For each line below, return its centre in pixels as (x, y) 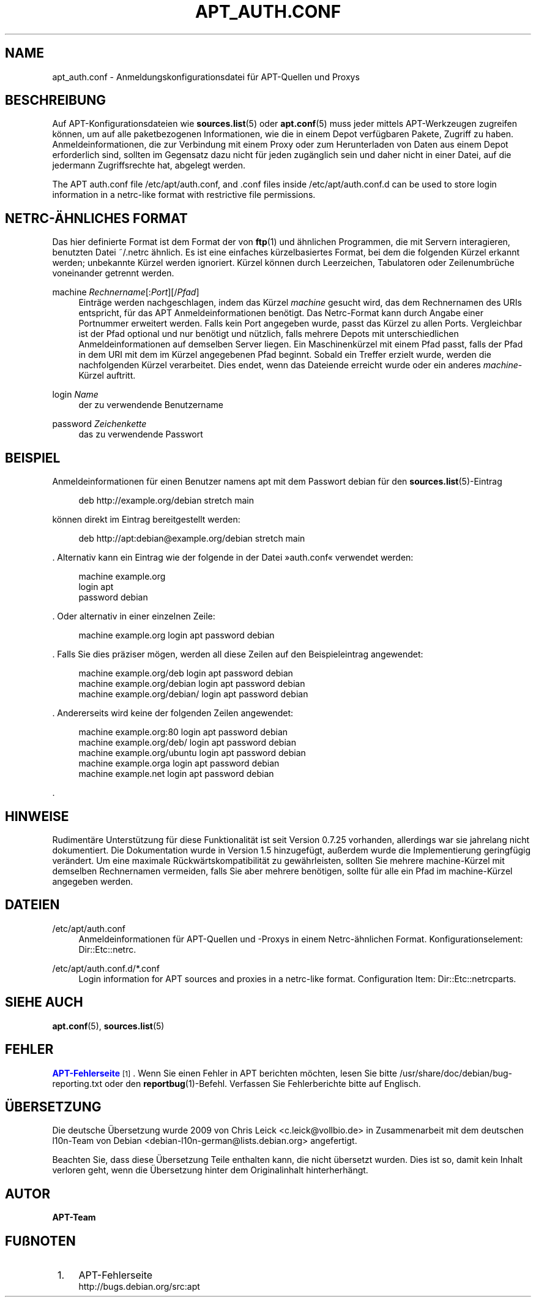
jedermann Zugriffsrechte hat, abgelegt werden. (149, 165)
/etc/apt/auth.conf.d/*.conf (106, 968)
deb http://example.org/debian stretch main (166, 501)
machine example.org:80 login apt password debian (183, 732)
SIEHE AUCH (44, 1002)
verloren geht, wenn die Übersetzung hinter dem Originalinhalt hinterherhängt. (210, 1170)
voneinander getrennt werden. (113, 273)
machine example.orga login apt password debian (179, 763)
